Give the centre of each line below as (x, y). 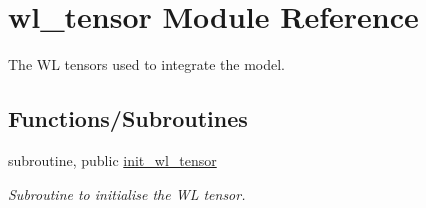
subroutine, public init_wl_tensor (112, 159)
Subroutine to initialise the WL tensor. (127, 193)
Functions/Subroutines (128, 118)
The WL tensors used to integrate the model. (146, 64)
